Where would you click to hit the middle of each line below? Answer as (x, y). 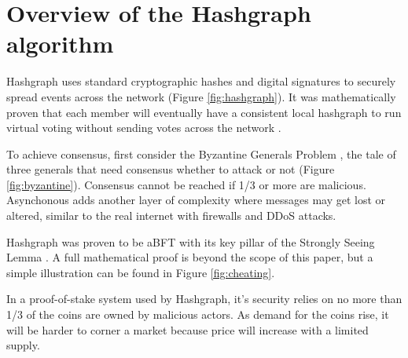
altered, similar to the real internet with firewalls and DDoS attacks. (171, 216)
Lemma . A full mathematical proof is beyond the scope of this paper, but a (190, 257)
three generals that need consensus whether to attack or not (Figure (171, 169)
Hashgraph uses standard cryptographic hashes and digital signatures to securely (201, 81)
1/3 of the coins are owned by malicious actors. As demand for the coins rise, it (198, 314)
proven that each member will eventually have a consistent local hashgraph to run (204, 112)
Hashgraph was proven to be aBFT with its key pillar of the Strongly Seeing (191, 241)
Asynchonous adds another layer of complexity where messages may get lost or (196, 200)
